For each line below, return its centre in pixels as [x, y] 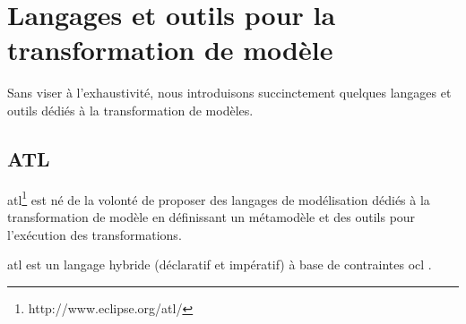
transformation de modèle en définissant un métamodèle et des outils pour [211, 216]
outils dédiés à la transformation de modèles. [130, 110]
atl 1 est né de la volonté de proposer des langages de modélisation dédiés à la [219, 198]
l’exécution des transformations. [95, 234]
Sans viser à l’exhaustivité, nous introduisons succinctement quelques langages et [229, 93]
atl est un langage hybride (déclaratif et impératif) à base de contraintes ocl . [220, 264]
